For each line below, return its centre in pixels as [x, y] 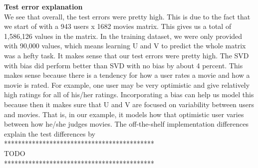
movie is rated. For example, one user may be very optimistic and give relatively [127, 84]
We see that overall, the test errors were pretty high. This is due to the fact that [127, 16]
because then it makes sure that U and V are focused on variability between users [129, 104]
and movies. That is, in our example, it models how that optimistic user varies [124, 114]
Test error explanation [43, 6]
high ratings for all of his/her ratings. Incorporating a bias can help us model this [129, 94]
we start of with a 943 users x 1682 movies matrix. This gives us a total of [118, 26]
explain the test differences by [50, 133]
